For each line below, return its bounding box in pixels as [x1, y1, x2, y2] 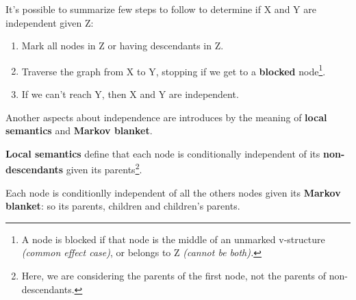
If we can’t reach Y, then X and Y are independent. [21, 87, 239, 101]
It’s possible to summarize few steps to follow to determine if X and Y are [5, 2, 316, 16]
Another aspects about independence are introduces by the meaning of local [5, 110, 327, 124]
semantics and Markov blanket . [5, 123, 153, 138]
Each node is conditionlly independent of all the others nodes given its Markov [5, 185, 341, 199]
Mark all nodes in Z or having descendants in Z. [21, 38, 224, 53]
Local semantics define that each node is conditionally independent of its [5, 146, 320, 160]
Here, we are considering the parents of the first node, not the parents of [21, 268, 327, 283]
